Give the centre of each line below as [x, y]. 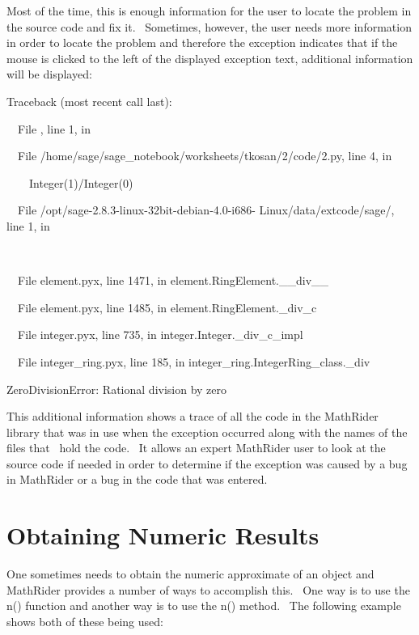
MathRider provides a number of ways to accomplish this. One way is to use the [208, 589]
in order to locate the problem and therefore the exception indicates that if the [202, 42]
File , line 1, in [54, 128]
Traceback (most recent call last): [89, 101]
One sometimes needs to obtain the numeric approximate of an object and [190, 574]
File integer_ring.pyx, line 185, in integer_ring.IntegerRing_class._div [194, 361]
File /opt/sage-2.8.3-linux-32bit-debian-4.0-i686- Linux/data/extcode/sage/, [206, 210]
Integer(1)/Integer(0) [81, 182]
